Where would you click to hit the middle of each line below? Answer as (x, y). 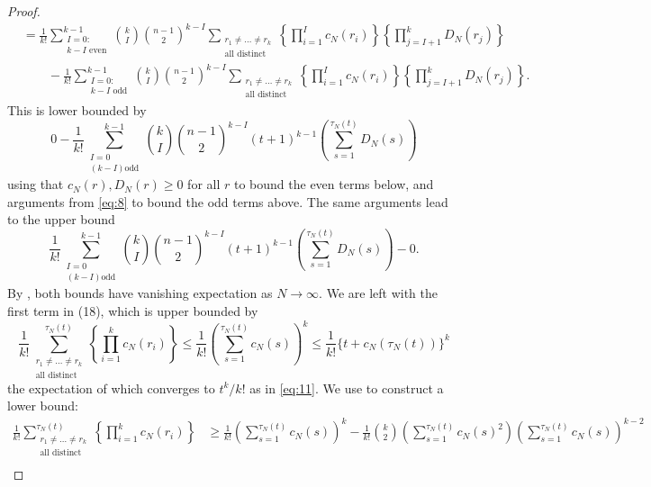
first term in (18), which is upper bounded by (133, 311)
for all (204, 184)
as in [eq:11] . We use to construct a (347, 388)
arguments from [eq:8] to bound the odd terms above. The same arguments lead (228, 201)
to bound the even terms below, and (334, 184)
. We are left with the (378, 293)
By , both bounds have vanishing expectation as (140, 293)
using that (36, 184)
